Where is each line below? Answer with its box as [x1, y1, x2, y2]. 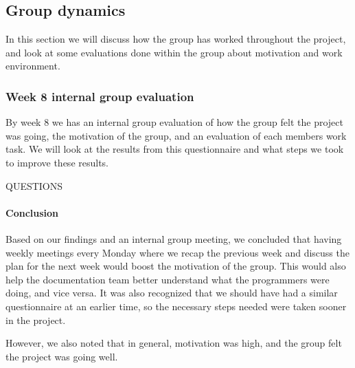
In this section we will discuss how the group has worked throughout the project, [5, 32, 346, 46]
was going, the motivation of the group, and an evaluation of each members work [5, 128, 347, 142]
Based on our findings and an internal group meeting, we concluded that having [5, 231, 342, 246]
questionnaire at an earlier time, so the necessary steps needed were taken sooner [5, 299, 347, 313]
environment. [5, 58, 60, 73]
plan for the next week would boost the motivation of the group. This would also [5, 259, 346, 273]
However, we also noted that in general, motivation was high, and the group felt [5, 336, 342, 350]
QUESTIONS [5, 178, 63, 193]
